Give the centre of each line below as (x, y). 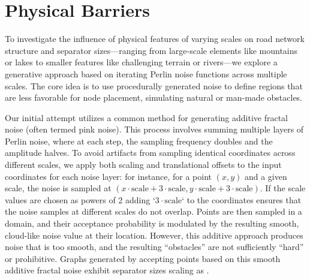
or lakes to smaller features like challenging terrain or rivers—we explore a (141, 62)
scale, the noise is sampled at (58, 188)
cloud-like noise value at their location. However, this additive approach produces (154, 235)
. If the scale (283, 188)
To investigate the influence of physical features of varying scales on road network (155, 39)
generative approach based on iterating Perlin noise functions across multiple (146, 73)
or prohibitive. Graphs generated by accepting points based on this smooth (143, 258)
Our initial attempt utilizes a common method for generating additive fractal (146, 117)
